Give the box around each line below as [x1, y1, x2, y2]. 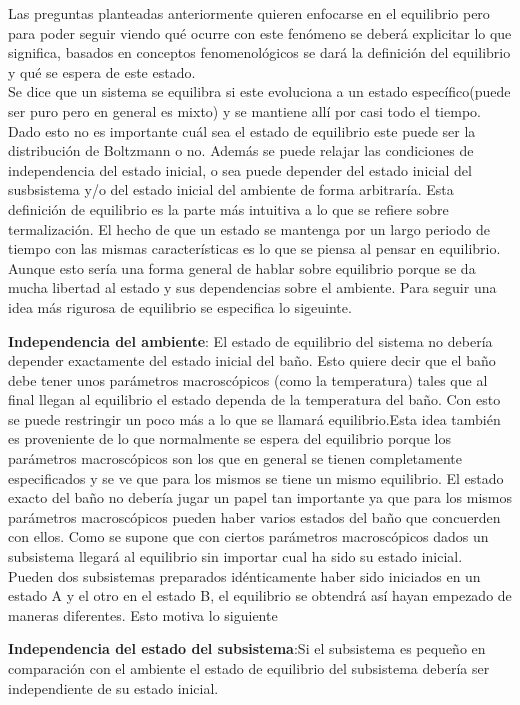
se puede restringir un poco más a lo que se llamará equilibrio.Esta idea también [8, 408, 501, 429]
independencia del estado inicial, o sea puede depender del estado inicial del [8, 159, 472, 180]
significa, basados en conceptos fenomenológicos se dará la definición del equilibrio [8, 42, 511, 63]
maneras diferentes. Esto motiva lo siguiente [8, 604, 278, 625]
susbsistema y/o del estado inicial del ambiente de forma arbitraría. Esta [8, 179, 454, 200]
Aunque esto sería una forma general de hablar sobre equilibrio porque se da [8, 257, 476, 278]
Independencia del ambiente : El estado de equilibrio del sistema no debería [8, 330, 493, 351]
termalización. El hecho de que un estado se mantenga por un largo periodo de [8, 218, 490, 239]
